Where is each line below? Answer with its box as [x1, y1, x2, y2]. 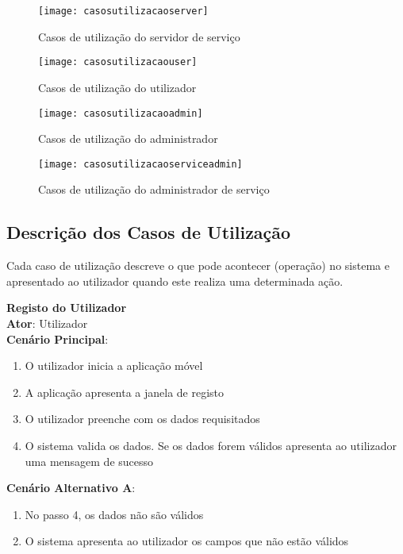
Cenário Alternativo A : [6, 479, 136, 496]
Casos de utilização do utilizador [38, 79, 197, 95]
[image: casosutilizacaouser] [38, 56, 198, 68]
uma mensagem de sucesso [25, 452, 154, 469]
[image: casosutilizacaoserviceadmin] [38, 158, 243, 170]
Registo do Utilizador [6, 299, 127, 316]
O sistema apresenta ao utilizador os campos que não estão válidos [25, 533, 349, 549]
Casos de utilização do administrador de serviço [38, 181, 270, 198]
